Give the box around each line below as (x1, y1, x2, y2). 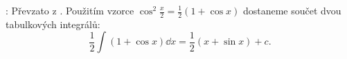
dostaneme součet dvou (242, 3, 341, 17)
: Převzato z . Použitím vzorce (6, 3, 134, 17)
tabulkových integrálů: (6, 16, 100, 31)
